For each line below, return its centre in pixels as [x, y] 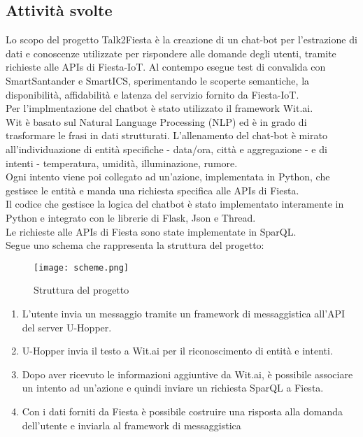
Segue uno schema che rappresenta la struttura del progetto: [135, 245]
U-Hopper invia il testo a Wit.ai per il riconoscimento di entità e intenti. [177, 351]
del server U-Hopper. [67, 327]
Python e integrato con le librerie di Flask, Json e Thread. [131, 217]
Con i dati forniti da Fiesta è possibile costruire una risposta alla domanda [182, 411]
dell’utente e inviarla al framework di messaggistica [131, 425]
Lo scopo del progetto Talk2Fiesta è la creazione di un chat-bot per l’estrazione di [181, 40]
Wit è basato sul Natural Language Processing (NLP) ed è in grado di [156, 121]
